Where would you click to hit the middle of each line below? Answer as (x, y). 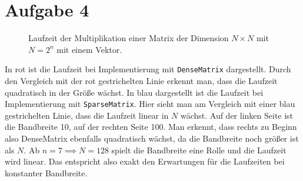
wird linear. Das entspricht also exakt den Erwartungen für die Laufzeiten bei (145, 161)
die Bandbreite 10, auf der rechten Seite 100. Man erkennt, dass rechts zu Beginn (151, 127)
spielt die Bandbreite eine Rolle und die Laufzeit (199, 150)
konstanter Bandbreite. (46, 172)
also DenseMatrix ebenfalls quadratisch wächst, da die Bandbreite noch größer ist (152, 138)
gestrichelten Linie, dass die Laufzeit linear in (87, 115)
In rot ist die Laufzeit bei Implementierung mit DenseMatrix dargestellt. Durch (148, 69)
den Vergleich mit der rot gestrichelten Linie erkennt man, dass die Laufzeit (141, 80)
